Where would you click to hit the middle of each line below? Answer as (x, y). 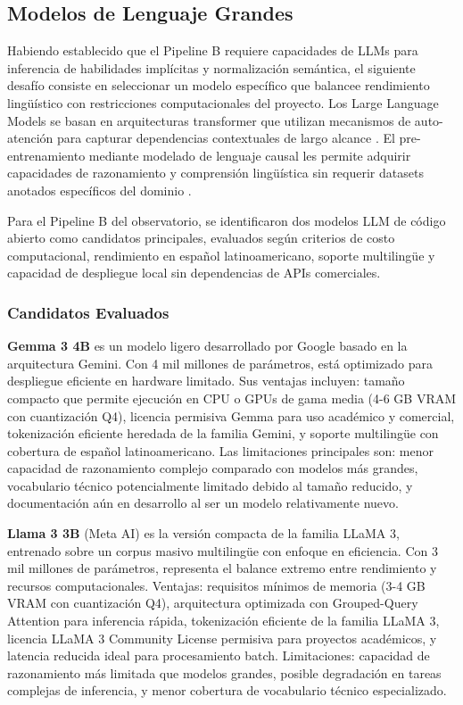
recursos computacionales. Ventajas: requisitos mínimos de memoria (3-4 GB (216, 585)
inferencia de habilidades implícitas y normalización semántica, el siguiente (211, 67)
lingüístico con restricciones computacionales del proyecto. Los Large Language (223, 102)
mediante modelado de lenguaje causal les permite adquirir (250, 155)
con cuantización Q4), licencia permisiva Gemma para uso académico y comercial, (231, 415)
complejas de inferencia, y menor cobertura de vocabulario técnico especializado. (227, 690)
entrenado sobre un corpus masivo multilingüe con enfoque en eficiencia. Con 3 (223, 550)
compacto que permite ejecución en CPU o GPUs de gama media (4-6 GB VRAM (232, 398)
